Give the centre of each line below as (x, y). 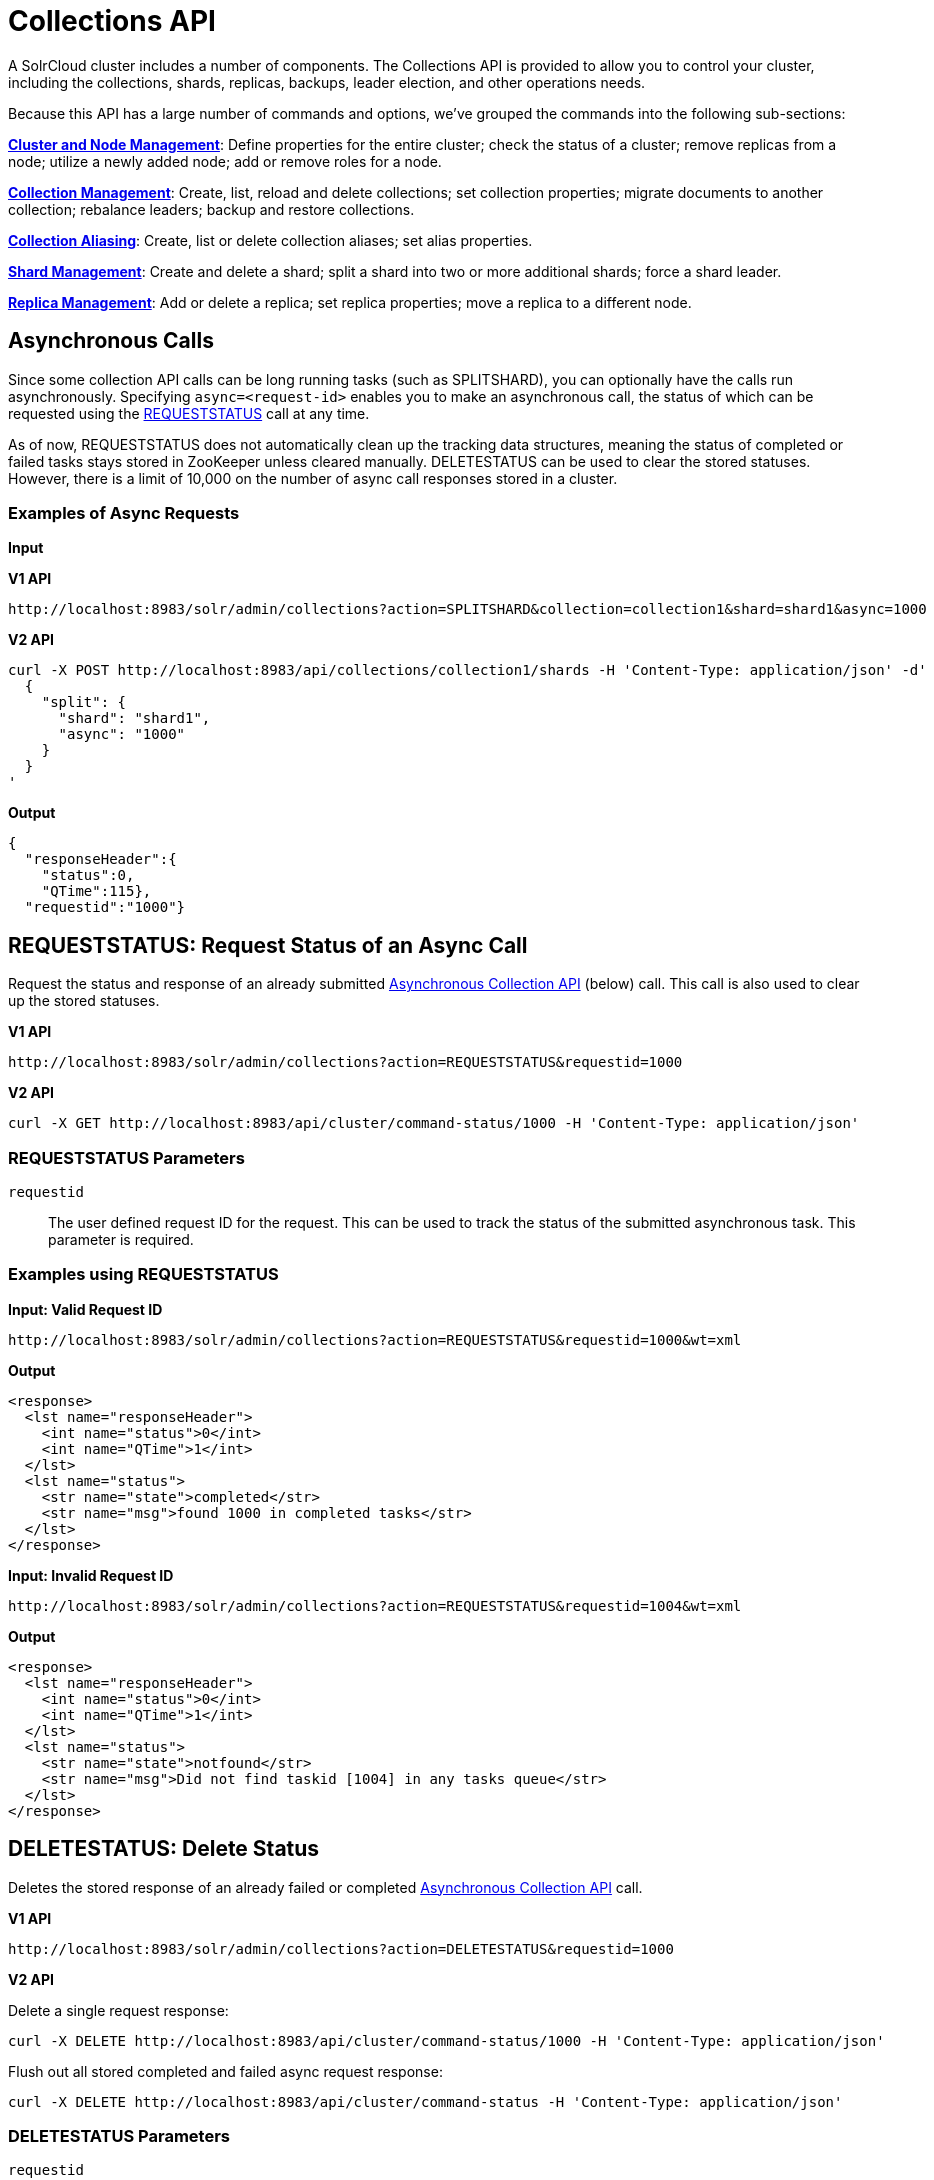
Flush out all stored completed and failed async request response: (225, 2071)
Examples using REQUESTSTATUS (143, 1274)
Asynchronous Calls (111, 341)
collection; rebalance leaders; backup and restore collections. (211, 209)
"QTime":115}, (96, 891)
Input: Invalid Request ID (91, 1575)
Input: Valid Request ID (85, 1309)
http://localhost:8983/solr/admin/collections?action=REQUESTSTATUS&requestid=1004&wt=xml (375, 1605)
